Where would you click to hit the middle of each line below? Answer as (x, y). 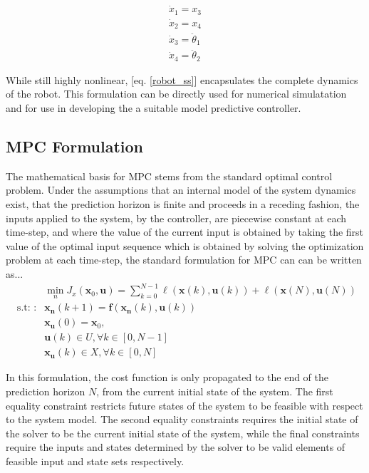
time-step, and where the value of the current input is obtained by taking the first (185, 232)
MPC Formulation (75, 146)
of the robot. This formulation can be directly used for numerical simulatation (176, 94)
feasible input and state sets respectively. (95, 461)
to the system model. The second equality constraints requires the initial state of (182, 419)
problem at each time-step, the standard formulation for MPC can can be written (184, 260)
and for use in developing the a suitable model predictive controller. (154, 108)
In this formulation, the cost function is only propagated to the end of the (167, 377)
